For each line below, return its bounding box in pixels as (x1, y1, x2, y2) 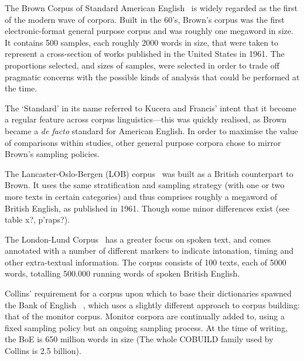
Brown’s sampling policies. (5, 148, 100, 160)
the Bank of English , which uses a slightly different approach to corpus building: (5, 298, 300, 311)
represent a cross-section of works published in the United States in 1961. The (5, 47, 285, 60)
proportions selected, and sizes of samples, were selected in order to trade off (5, 59, 279, 71)
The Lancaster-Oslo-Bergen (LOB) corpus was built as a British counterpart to (5, 167, 293, 179)
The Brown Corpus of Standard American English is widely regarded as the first (5, 2, 298, 13)
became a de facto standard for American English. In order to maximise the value (5, 124, 298, 137)
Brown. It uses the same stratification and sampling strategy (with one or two (5, 179, 285, 191)
